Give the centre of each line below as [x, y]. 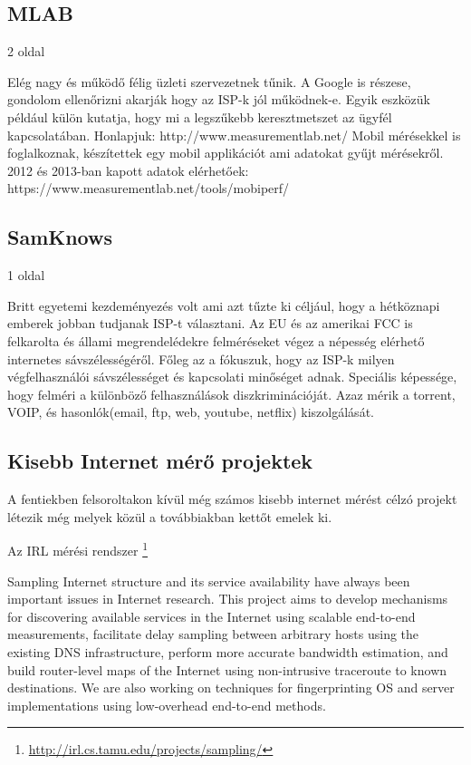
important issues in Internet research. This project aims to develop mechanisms [228, 599]
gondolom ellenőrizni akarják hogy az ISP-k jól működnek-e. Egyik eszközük [219, 99]
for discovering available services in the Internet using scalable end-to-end [211, 616]
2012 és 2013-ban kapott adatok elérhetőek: [128, 170]
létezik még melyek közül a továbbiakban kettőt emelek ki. [170, 516]
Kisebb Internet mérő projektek [160, 461]
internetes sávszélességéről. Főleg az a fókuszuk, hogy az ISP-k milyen [201, 358]
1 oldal [26, 275]
